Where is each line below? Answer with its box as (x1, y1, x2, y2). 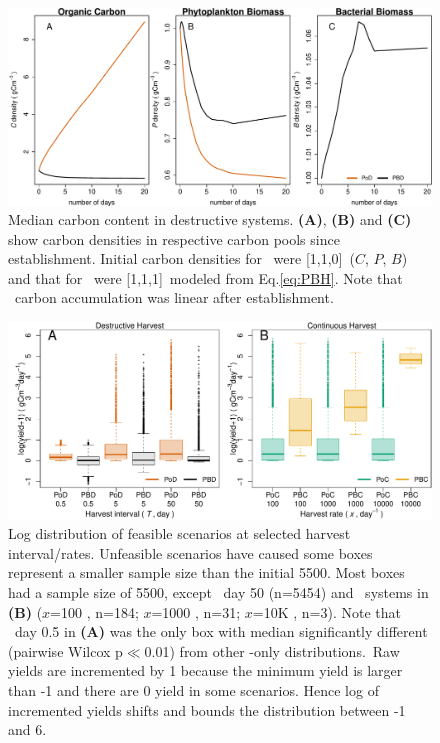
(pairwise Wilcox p (8, 640, 123, 661)
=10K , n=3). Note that (252, 601, 401, 622)
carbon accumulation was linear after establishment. (14, 287, 334, 308)
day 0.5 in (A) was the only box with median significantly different (14, 621, 428, 642)
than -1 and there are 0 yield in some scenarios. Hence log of (8, 679, 379, 700)
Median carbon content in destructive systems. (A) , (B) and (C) (8, 209, 412, 230)
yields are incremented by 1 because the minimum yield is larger (8, 660, 403, 681)
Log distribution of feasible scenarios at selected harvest (8, 523, 351, 544)
